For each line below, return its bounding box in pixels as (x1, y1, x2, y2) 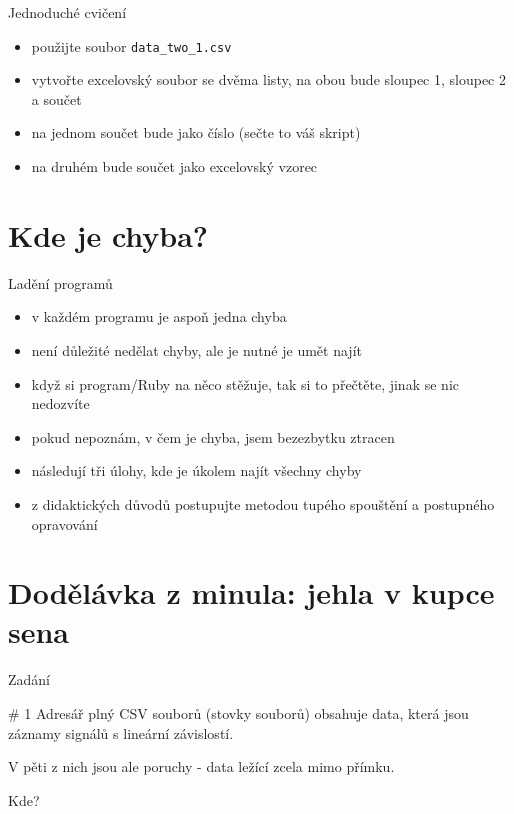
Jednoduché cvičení (8, 2, 127, 22)
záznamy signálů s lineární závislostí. (8, 722, 234, 743)
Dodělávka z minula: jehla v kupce (8, 572, 495, 613)
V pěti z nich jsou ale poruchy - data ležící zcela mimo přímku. (8, 756, 395, 777)
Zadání (8, 669, 51, 690)
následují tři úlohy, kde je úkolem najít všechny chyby (31, 460, 362, 481)
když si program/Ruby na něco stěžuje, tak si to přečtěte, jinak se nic (31, 373, 459, 394)
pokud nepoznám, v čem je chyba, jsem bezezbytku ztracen (31, 426, 395, 447)
